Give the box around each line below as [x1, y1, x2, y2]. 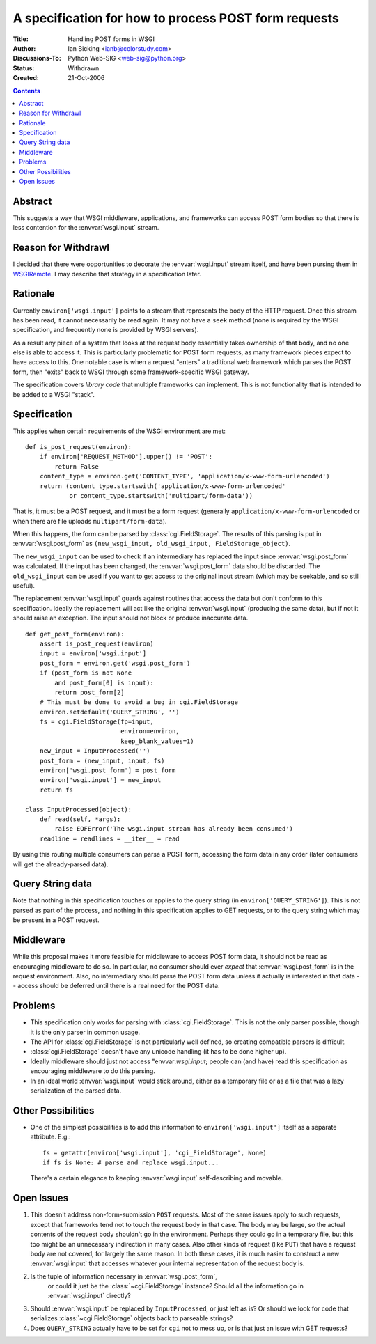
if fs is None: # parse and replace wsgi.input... [42, 1159, 219, 1166]
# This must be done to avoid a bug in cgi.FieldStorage [39, 698, 238, 706]
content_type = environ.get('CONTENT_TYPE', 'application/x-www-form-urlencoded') [39, 472, 330, 480]
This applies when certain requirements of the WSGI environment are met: [13, 427, 226, 435]
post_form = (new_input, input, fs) [39, 756, 165, 765]
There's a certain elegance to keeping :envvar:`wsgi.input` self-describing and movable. [30, 1174, 283, 1182]
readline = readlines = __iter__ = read [39, 834, 180, 843]
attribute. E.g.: [30, 1132, 71, 1141]
